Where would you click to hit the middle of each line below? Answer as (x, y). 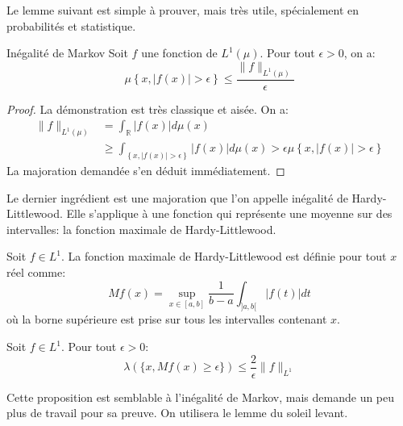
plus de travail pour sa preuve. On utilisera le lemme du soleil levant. (177, 413)
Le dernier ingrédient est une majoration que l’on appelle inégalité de (177, 197)
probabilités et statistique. (71, 25)
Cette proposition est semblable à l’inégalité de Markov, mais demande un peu (201, 397)
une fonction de (179, 53)
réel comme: (36, 272)
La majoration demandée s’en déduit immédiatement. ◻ (146, 171)
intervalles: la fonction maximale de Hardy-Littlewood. (141, 229)
